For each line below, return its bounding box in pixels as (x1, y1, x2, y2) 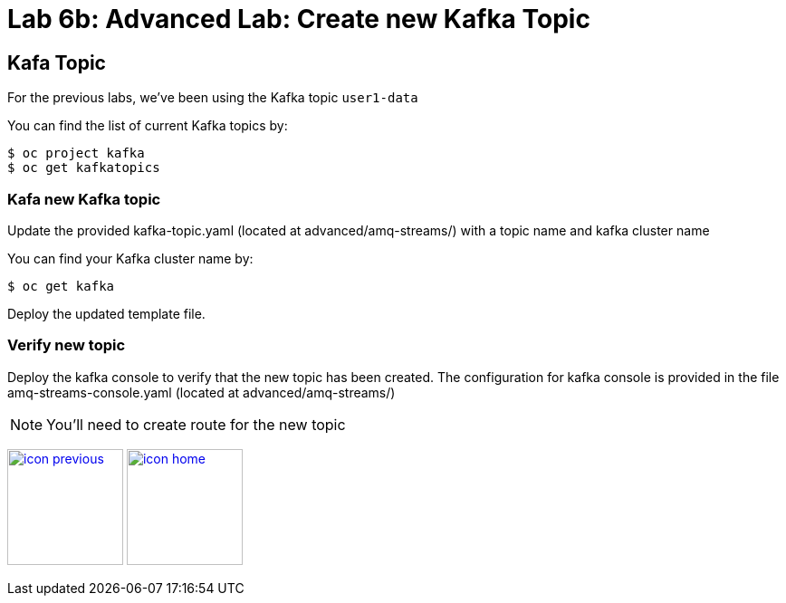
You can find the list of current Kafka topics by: (7, 118, 288, 134)
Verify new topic (7, 336, 126, 355)
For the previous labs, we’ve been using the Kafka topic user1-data (7, 90, 418, 106)
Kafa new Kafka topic (7, 189, 161, 208)
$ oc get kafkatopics (7, 160, 160, 176)
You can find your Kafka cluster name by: (7, 250, 254, 266)
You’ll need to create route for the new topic (46, 415, 346, 434)
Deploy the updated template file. (7, 305, 206, 321)
